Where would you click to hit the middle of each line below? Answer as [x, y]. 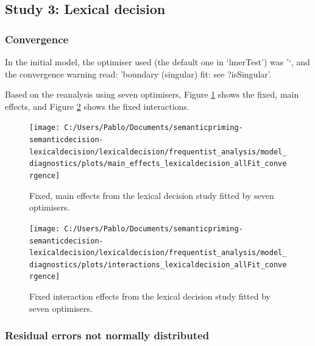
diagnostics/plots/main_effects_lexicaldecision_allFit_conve [158, 164]
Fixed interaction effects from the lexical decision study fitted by [150, 296]
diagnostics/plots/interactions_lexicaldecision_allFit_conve [158, 265]
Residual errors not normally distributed [107, 335]
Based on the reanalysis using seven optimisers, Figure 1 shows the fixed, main [152, 94]
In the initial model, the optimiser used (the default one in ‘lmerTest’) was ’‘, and [157, 62]
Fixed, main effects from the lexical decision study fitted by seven [152, 195]
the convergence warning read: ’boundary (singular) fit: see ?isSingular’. [138, 74]
